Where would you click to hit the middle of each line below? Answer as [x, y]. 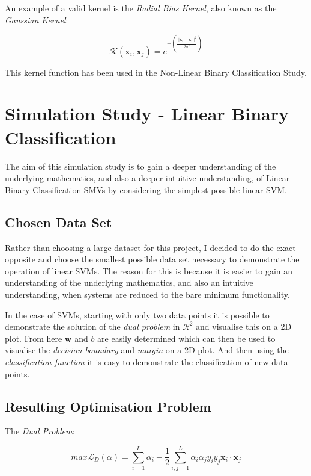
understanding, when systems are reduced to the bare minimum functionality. [147, 294]
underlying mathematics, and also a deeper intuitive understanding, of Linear [147, 178]
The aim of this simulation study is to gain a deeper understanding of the [140, 166]
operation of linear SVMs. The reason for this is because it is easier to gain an [149, 270]
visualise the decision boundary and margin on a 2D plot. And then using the [147, 350]
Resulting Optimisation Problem [108, 406]
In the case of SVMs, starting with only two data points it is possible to [137, 314]
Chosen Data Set [59, 222]
